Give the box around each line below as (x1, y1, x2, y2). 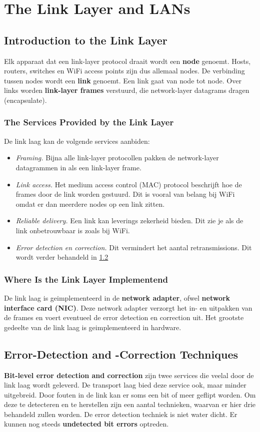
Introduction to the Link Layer (4, 32, 167, 47)
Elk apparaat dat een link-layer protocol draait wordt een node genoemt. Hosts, (4, 55, 251, 66)
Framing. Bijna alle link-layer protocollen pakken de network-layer (15, 152, 219, 163)
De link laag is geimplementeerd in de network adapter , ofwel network (4, 292, 230, 303)
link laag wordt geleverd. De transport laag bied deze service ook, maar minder (4, 380, 246, 390)
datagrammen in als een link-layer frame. (15, 162, 141, 172)
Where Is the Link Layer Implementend (4, 273, 168, 285)
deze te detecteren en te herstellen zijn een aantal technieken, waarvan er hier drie (4, 399, 256, 410)
